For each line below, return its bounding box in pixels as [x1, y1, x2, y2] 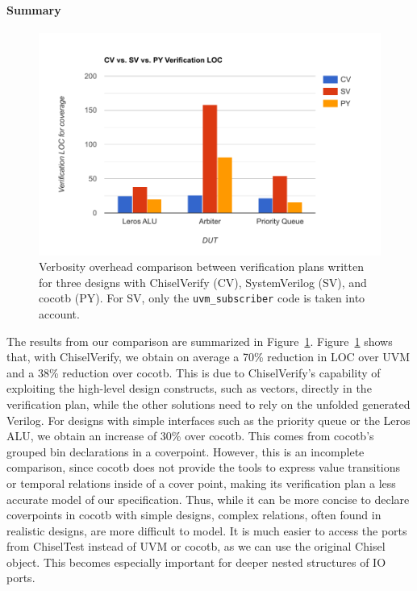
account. [39, 305, 80, 322]
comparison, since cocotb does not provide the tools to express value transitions [6, 459, 401, 476]
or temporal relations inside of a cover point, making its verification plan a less [6, 474, 396, 491]
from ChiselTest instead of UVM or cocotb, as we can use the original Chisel [6, 538, 386, 555]
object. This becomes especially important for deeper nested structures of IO [6, 553, 386, 570]
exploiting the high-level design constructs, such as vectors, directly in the [6, 380, 372, 397]
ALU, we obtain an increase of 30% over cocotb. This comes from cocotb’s [6, 427, 374, 444]
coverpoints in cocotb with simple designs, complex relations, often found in [6, 506, 382, 523]
